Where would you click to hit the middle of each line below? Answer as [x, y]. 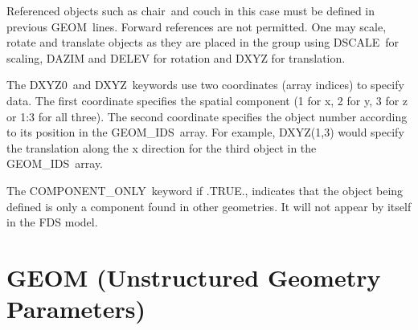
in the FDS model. [52, 222]
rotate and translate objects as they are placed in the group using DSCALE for [203, 42]
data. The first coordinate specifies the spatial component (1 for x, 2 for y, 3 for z [207, 100]
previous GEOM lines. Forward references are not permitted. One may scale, [197, 26]
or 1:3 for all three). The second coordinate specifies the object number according [207, 116]
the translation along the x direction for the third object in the [162, 147]
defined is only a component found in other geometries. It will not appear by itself [209, 206]
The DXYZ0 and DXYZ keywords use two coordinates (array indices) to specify [205, 85]
